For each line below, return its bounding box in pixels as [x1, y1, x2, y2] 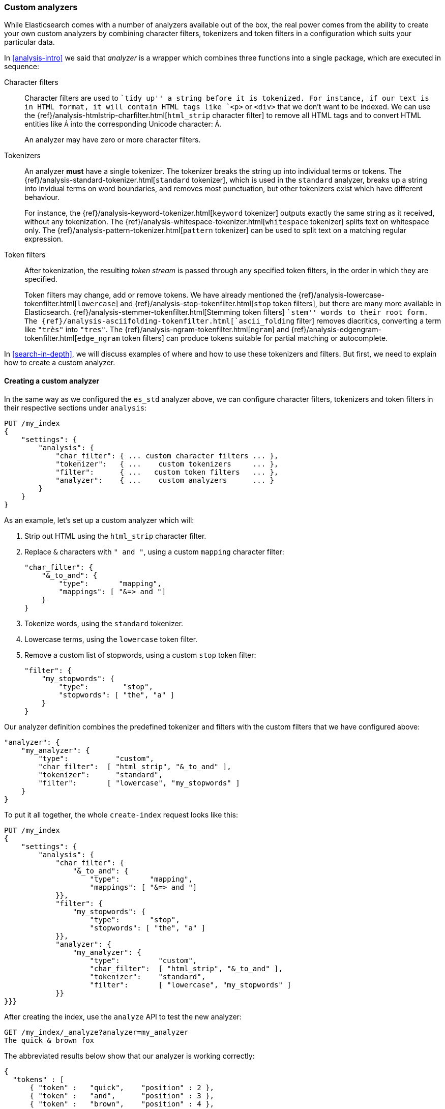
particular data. [4, 38, 55, 47]
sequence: [4, 62, 40, 71]
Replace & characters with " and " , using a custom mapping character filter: [24, 547, 284, 556]
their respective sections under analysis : [4, 403, 147, 412]
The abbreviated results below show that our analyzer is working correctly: [4, 1051, 255, 1060]
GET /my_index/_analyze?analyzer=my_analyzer [4, 1028, 189, 1036]
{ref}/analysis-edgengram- [291, 325, 381, 334]
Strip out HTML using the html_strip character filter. [24, 531, 206, 540]
